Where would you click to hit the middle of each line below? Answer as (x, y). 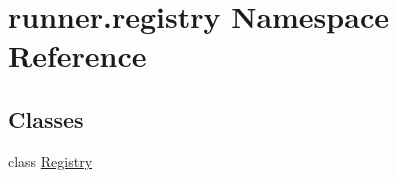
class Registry (50, 160)
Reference (77, 55)
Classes (46, 118)
